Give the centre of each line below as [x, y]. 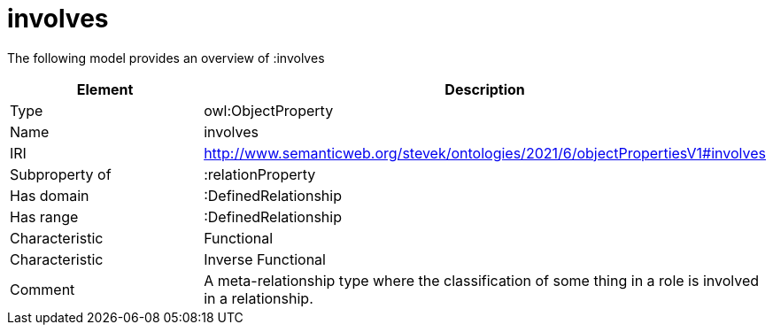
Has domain [50, 195]
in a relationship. [259, 298]
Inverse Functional [265, 259]
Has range [44, 216]
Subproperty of [61, 174]
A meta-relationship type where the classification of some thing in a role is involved [482, 280]
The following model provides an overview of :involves [166, 58]
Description [485, 89]
